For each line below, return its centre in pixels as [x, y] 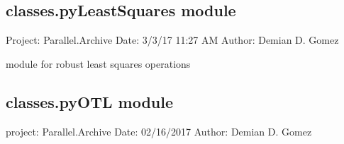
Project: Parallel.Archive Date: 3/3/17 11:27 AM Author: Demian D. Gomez [172, 40]
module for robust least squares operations [98, 63]
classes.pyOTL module [90, 101]
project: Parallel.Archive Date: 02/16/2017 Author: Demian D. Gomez [159, 131]
